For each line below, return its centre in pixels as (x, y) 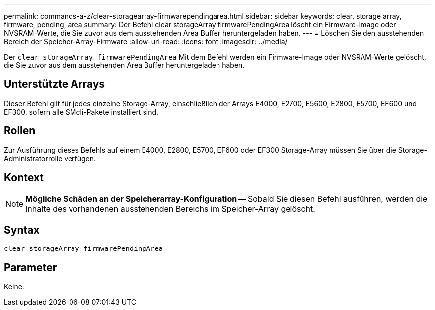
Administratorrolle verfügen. (50, 158)
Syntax (22, 230)
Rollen (20, 131)
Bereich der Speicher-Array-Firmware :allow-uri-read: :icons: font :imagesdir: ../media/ (146, 41)
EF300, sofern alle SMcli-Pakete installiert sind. (81, 112)
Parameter (31, 267)
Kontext (24, 178)
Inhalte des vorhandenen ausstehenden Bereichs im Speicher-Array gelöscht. (170, 209)
